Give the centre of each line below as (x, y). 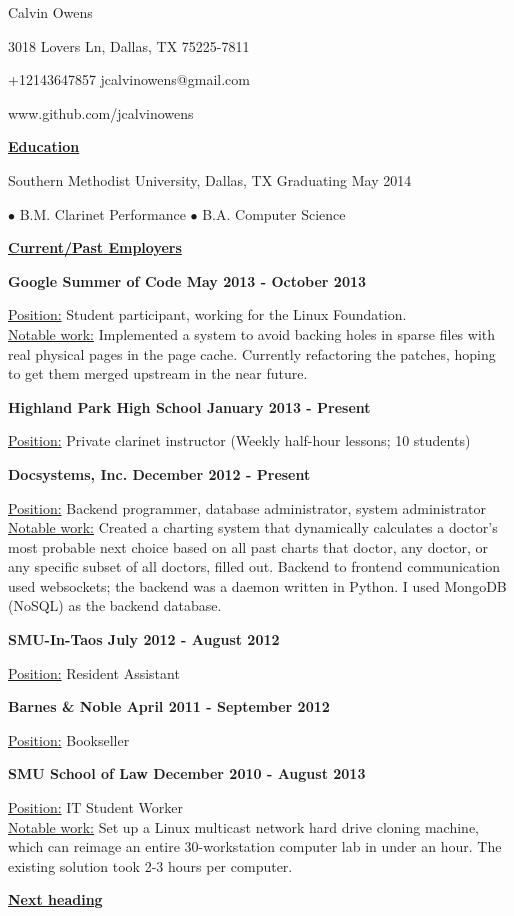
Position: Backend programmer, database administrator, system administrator (247, 507)
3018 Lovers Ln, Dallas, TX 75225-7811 (129, 45)
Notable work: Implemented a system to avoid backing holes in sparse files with (252, 333)
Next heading (55, 899)
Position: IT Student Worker (95, 807)
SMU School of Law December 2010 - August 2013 (187, 773)
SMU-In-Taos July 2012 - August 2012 (144, 639)
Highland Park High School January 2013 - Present (189, 406)
